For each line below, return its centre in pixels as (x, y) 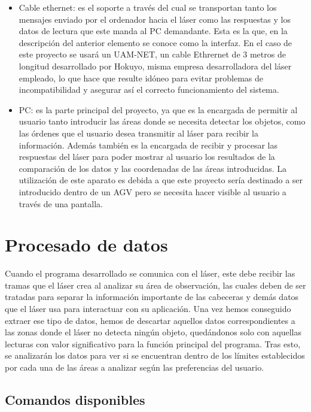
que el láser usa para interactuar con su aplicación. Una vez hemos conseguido (148, 308)
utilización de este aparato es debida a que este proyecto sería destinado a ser (161, 180)
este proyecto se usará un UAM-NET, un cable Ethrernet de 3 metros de (152, 54)
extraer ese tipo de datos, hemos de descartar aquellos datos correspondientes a (150, 320)
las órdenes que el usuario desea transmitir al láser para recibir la (138, 133)
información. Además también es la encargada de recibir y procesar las (148, 145)
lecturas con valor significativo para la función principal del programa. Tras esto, (153, 343)
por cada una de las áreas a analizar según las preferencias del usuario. (135, 367)
